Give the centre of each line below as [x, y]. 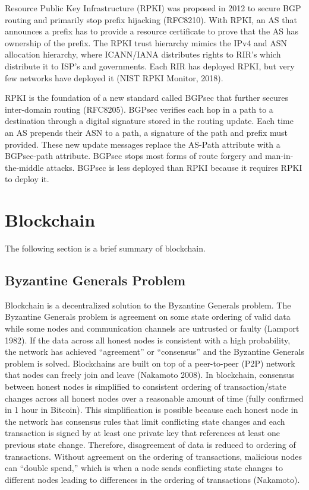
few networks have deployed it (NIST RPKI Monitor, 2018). [114, 77]
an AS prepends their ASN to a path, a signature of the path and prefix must [146, 132]
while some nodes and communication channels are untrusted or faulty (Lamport [152, 328]
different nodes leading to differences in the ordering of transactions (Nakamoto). [152, 479]
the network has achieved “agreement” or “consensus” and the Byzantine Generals [154, 351]
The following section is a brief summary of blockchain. [105, 248]
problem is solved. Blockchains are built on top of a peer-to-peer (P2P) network [150, 363]
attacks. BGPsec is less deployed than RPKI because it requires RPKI [174, 167]
